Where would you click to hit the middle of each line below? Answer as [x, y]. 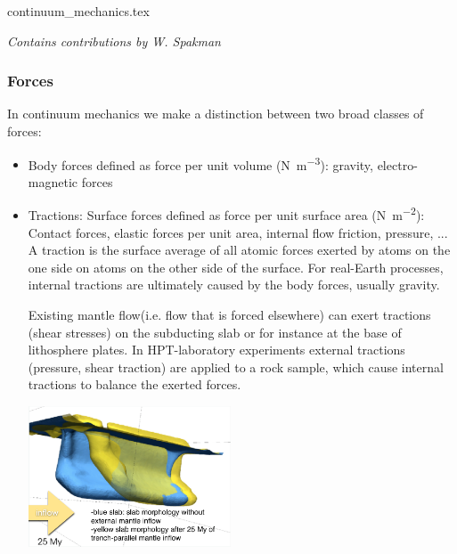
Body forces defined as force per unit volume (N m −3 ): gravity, [200, 163]
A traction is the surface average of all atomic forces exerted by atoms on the [239, 250]
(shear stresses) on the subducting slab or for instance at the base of [215, 332]
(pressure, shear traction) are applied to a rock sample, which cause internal [236, 367]
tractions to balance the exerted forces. [135, 384]
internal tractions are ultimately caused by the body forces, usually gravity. [234, 285]
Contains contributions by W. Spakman [114, 41]
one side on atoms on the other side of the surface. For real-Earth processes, [236, 267]
